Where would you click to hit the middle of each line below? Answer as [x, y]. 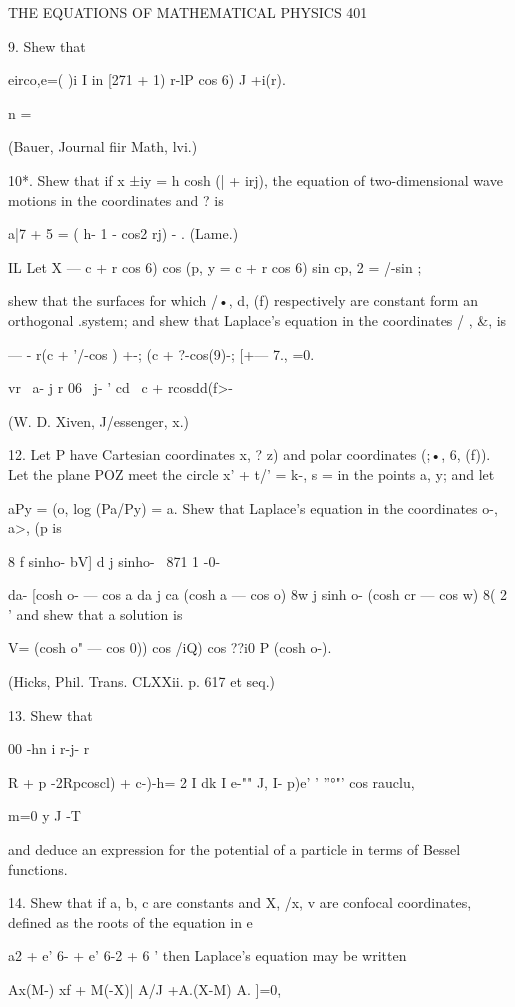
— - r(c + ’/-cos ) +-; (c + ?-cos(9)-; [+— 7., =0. [161, 353]
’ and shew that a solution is [95, 613]
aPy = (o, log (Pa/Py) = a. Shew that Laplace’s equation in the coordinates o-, [253, 507]
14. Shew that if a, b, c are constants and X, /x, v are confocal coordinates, [240, 902]
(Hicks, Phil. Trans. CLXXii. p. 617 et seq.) [142, 681]
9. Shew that [47, 45]
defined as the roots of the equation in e [130, 921]
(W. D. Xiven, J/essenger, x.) [99, 420]
